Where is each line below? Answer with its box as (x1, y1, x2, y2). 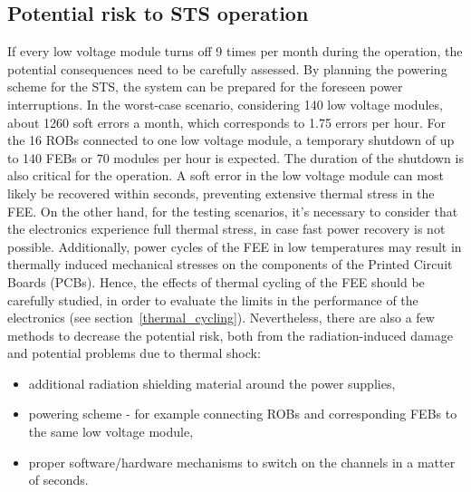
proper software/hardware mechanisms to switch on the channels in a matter (28, 452, 456, 471)
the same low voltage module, (28, 422, 194, 441)
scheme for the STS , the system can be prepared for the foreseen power (7, 77, 403, 96)
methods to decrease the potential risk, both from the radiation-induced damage (7, 325, 453, 344)
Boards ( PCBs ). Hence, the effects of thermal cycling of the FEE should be (7, 272, 425, 291)
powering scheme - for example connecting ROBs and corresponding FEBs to (28, 404, 457, 423)
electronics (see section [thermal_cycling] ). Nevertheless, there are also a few (7, 308, 435, 327)
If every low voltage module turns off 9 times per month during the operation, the (7, 42, 463, 61)
